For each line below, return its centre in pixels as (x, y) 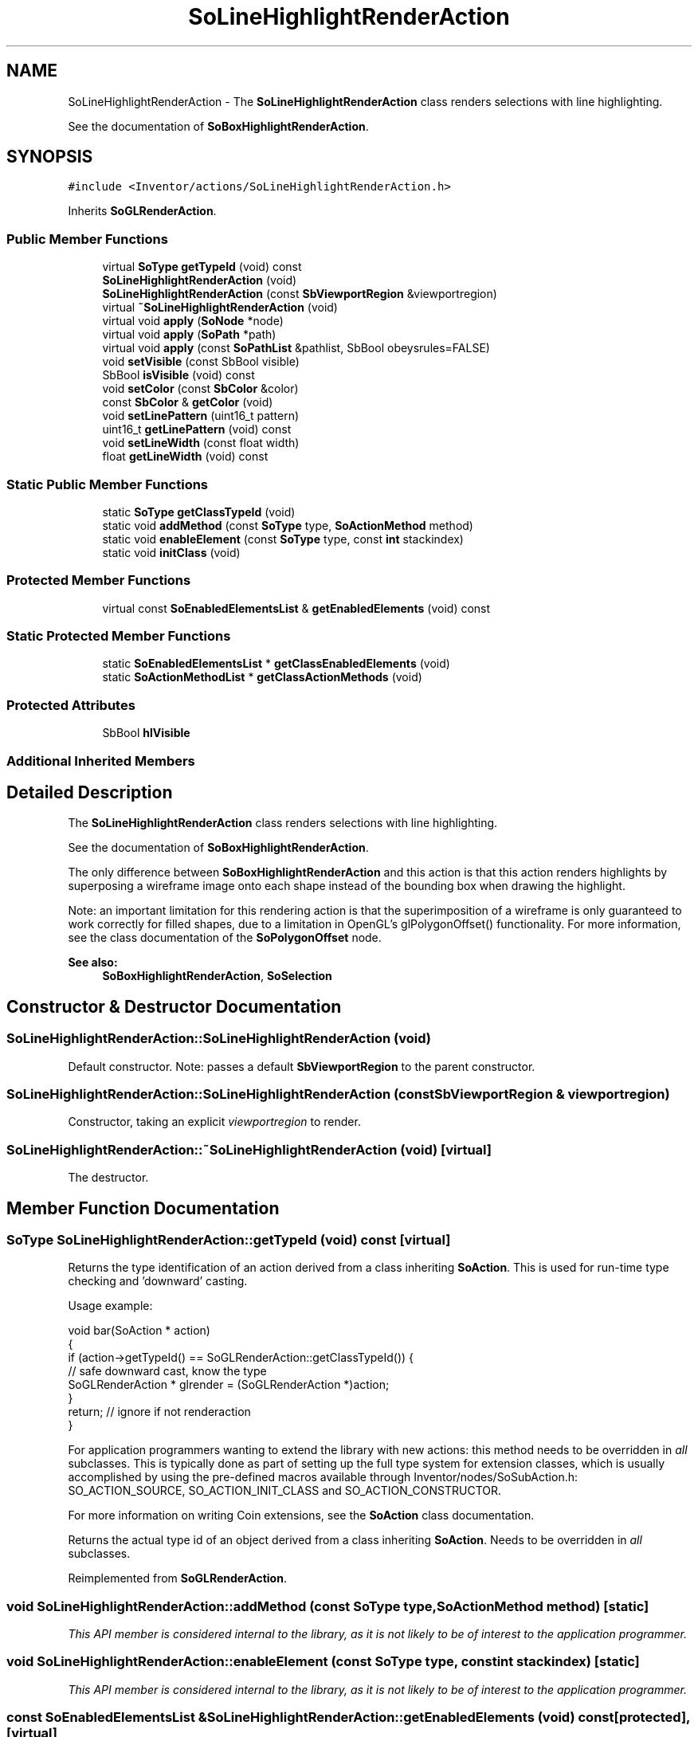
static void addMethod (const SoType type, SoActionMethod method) (288, 525)
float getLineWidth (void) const (185, 457)
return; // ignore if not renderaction (159, 1412)
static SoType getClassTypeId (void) (199, 512)
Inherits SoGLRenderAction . (142, 211)
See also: (93, 963)
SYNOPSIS (50, 157)
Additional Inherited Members (101, 761)
